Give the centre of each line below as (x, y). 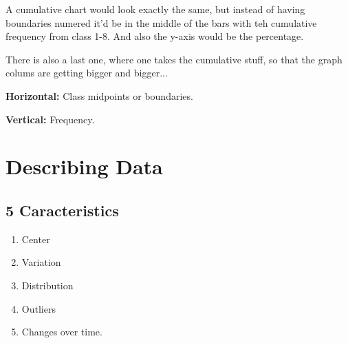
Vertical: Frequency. (50, 119)
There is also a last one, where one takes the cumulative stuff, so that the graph (174, 59)
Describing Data (84, 166)
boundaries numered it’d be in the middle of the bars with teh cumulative (161, 22)
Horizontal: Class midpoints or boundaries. (99, 95)
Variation (41, 262)
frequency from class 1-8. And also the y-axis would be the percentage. (155, 36)
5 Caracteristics (62, 210)
